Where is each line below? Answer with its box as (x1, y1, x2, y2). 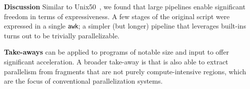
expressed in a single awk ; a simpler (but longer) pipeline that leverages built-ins (4, 21, 246, 31)
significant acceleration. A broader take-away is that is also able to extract (4, 57, 228, 67)
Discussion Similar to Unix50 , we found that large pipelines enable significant (4, 1, 246, 11)
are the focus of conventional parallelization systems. (4, 76, 163, 86)
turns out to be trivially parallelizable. (4, 30, 120, 40)
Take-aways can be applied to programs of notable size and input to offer (4, 47, 229, 57)
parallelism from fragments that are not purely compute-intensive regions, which (4, 66, 247, 76)
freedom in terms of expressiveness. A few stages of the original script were (4, 11, 230, 21)
